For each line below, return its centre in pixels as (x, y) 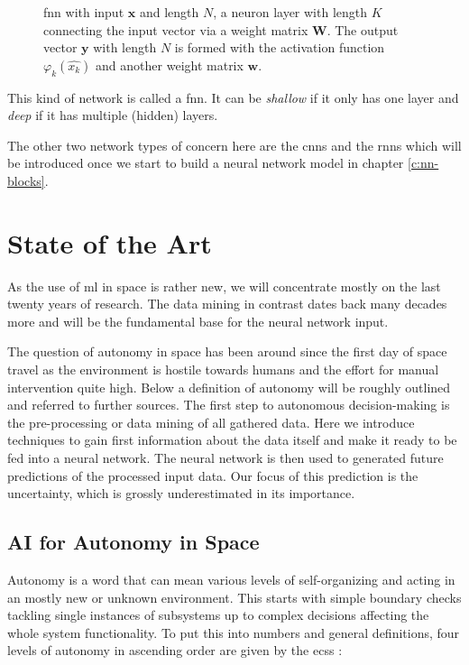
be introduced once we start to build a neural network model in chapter (206, 163)
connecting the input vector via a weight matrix (176, 29)
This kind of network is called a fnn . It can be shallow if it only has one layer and (233, 97)
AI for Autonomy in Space (133, 542)
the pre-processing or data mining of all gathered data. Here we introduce (211, 422)
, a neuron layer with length (290, 12)
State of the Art (110, 242)
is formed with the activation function (280, 47)
